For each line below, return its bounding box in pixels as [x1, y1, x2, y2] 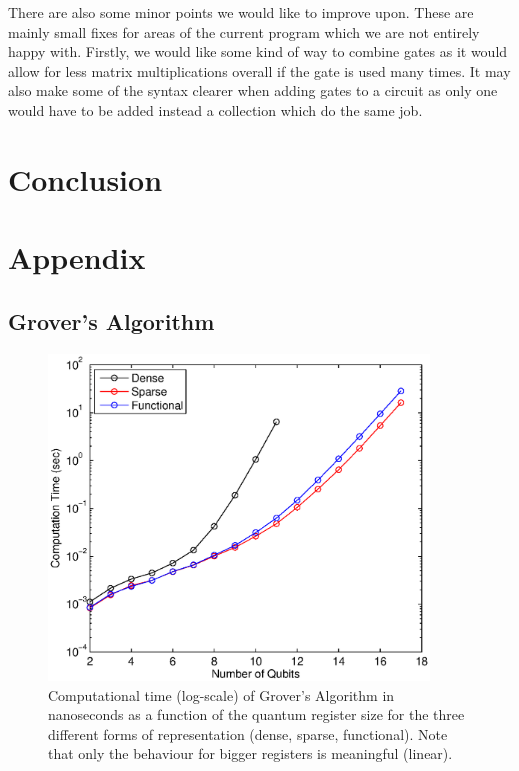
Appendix [8, 237, 146, 278]
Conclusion [8, 158, 163, 199]
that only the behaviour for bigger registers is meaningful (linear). [48, 743, 453, 764]
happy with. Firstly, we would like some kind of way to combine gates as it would [8, 41, 508, 62]
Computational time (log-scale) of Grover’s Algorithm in [48, 684, 395, 705]
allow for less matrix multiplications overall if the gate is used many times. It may [8, 60, 511, 81]
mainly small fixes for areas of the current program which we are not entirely [8, 21, 480, 42]
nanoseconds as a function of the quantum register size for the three [48, 704, 465, 725]
